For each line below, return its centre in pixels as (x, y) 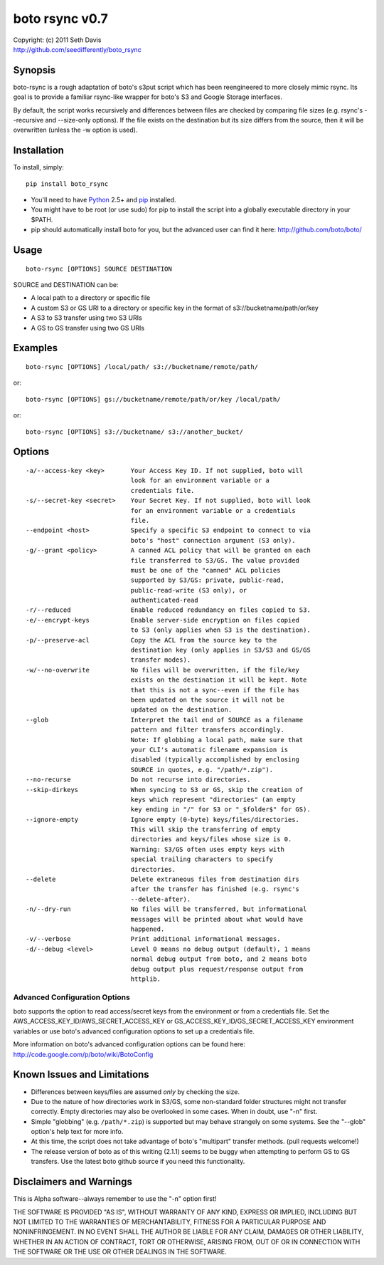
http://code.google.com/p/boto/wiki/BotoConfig (83, 1054)
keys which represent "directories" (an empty (213, 799)
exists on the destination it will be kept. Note (219, 680)
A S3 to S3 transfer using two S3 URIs (86, 318)
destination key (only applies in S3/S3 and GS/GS (220, 650)
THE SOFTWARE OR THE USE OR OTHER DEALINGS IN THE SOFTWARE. (120, 1252)
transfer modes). (161, 660)
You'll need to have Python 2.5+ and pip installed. (104, 200)
